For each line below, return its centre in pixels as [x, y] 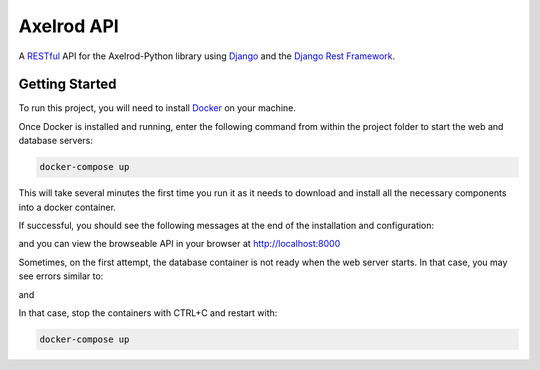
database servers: [56, 141]
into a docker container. [67, 207]
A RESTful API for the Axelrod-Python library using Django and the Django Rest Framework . [207, 56]
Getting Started [67, 84]
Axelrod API [68, 26]
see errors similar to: [61, 276]
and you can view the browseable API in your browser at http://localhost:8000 [179, 244]
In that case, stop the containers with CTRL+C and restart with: [148, 312]
